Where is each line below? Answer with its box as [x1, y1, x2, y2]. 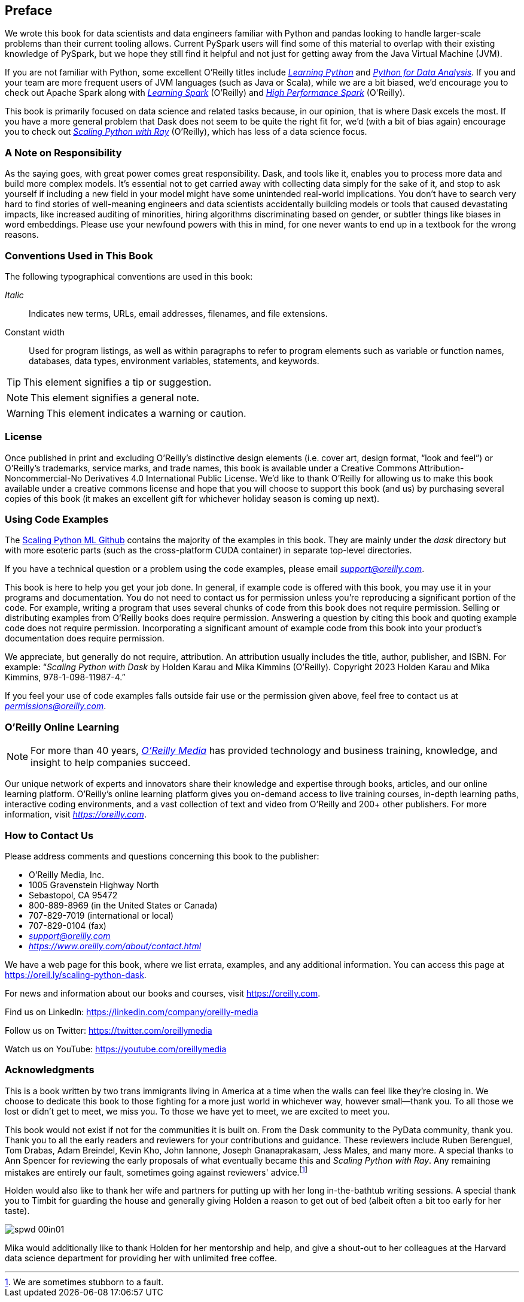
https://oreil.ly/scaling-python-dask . [5, 969, 147, 980]
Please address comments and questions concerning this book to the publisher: [5, 850, 319, 861]
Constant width [5, 326, 65, 337]
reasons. [5, 229, 39, 240]
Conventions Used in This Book [5, 249, 153, 262]
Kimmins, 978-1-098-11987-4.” [5, 672, 126, 683]
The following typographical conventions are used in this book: [5, 271, 253, 281]
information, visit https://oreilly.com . [5, 809, 147, 820]
